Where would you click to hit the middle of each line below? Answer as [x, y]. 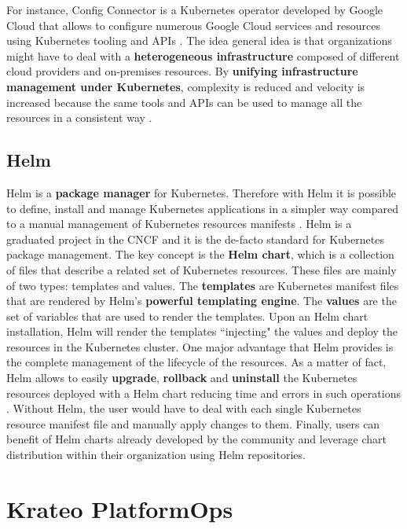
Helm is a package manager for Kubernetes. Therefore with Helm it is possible [202, 192]
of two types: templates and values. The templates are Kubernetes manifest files [203, 285]
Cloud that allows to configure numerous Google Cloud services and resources [193, 25]
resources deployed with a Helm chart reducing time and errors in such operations [203, 393]
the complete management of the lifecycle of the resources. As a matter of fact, [196, 362]
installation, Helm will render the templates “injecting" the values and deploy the [202, 331]
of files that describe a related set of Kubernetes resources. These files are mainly [202, 269]
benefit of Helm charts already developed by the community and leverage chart [196, 439]
